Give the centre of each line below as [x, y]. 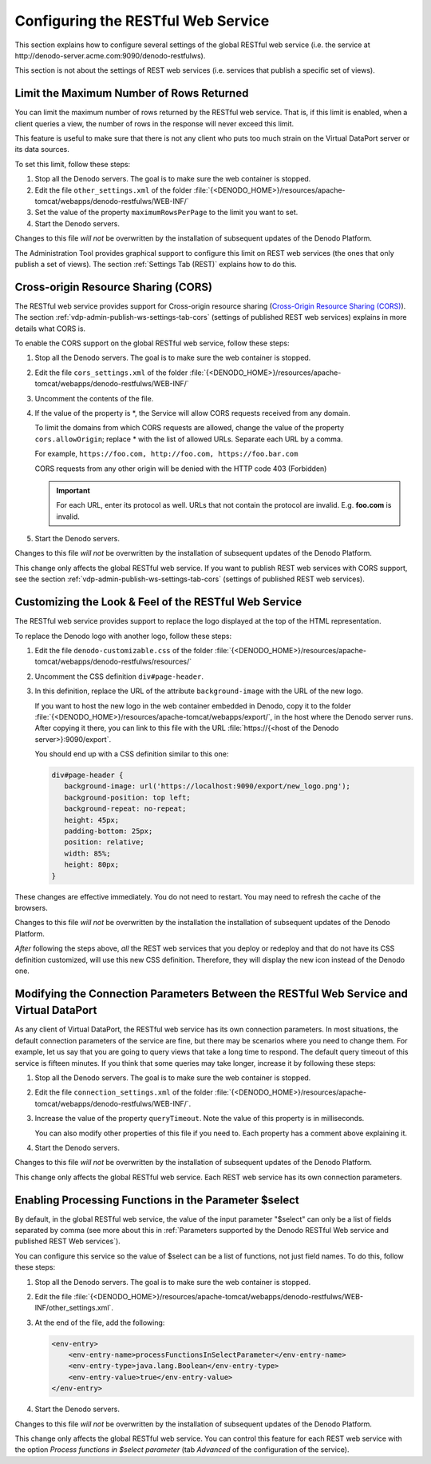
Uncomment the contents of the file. [94, 398]
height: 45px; [92, 820]
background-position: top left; [127, 797]
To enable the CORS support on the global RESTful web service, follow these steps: [152, 343]
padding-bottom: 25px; [109, 831]
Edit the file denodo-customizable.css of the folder [124, 650]
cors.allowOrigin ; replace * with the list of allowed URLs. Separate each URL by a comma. [189, 439]
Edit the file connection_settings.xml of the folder [124, 1092]
